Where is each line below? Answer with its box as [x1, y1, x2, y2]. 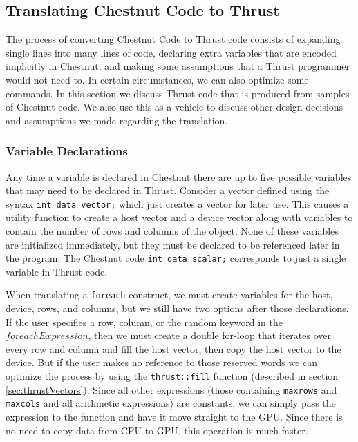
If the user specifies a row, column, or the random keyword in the [6, 314, 283, 329]
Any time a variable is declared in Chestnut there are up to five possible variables [6, 169, 352, 184]
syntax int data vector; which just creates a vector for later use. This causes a [6, 196, 349, 211]
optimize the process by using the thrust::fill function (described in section [6, 369, 339, 383]
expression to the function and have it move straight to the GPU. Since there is [6, 410, 343, 424]
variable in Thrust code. [6, 264, 108, 278]
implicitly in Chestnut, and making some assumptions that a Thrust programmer [6, 59, 350, 73]
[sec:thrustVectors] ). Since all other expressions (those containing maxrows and [6, 382, 337, 396]
